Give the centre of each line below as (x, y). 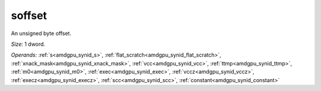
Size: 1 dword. (28, 44)
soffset (29, 15)
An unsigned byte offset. (41, 33)
